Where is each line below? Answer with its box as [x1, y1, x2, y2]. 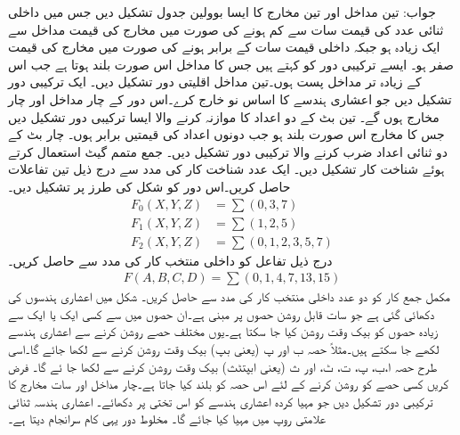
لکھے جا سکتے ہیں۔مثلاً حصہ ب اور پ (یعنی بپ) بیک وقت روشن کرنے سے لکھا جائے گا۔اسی [8, 340, 440, 358]
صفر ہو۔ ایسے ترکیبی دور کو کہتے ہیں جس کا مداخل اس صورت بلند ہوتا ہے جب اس [8, 54, 454, 73]
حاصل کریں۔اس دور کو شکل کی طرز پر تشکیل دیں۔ [8, 176, 291, 195]
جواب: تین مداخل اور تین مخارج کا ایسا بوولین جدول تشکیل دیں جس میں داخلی [8, 3, 436, 21]
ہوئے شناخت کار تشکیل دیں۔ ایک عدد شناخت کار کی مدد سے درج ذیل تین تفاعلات [8, 160, 445, 178]
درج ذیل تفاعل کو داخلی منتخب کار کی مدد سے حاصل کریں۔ [8, 250, 333, 269]
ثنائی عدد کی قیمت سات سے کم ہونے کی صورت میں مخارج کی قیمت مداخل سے [8, 20, 444, 38]
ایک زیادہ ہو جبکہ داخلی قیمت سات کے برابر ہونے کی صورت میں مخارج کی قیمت [8, 37, 440, 56]
